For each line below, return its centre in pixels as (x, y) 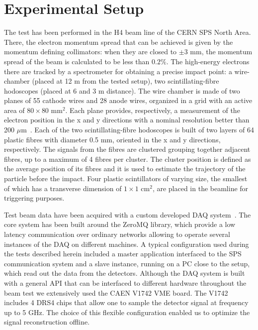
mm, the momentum (221, 52)
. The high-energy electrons (208, 61)
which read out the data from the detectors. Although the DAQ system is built (125, 273)
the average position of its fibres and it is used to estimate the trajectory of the (125, 168)
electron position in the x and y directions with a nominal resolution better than (127, 120)
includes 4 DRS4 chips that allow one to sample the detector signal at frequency (126, 302)
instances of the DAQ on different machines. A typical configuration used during (127, 244)
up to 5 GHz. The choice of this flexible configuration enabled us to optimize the (127, 312)
